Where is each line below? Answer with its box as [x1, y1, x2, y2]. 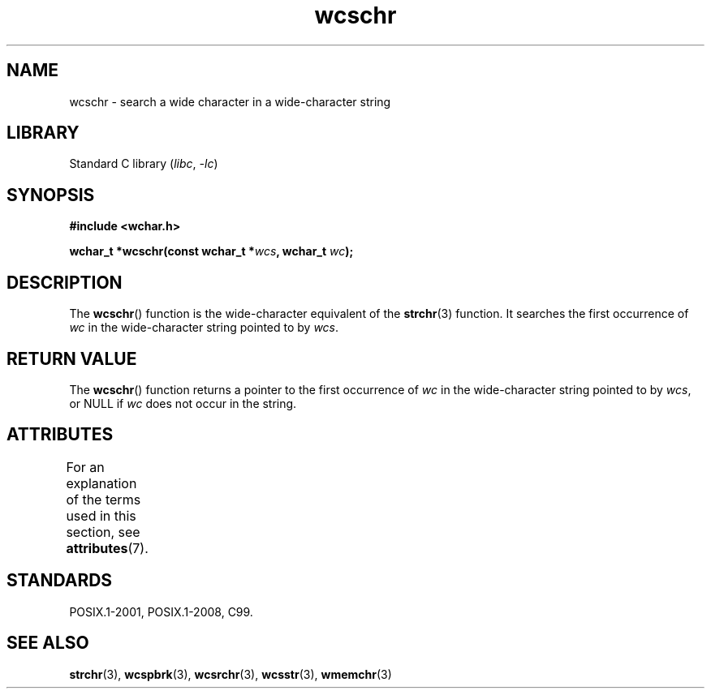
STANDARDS [6, 570, 113, 591]
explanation [66, 474, 137, 491]
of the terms [66, 491, 141, 508]
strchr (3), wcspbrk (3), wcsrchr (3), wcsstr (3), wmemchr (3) [69, 667, 392, 681]
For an [66, 458, 105, 475]
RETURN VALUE [6, 348, 137, 369]
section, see [66, 523, 140, 540]
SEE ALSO [6, 633, 89, 654]
